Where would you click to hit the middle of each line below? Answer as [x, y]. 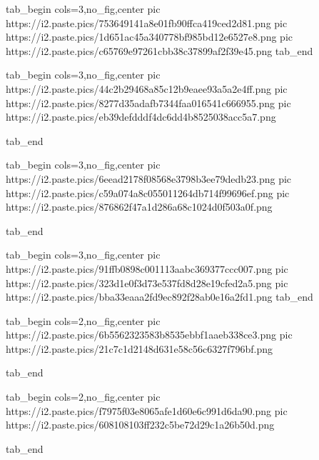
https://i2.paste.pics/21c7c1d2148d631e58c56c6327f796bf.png [139, 348]
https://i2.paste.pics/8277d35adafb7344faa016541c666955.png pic [148, 102]
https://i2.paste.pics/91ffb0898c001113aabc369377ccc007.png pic [147, 268]
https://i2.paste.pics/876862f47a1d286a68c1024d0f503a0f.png [139, 207]
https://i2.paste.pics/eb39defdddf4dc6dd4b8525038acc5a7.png [141, 117]
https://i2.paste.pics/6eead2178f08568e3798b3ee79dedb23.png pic [149, 178]
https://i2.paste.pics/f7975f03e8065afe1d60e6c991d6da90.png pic [147, 410]
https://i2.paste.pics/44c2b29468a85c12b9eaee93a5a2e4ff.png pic [147, 88]
